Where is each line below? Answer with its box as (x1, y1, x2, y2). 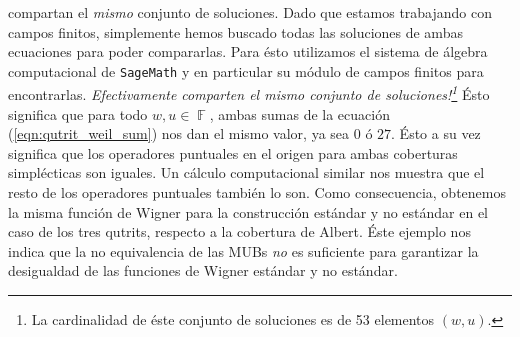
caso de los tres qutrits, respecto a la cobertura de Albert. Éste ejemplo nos (8, 221, 471, 242)
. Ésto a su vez (391, 123, 481, 144)
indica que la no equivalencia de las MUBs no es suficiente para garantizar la (8, 240, 479, 261)
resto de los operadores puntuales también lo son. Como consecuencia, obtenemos (8, 182, 506, 203)
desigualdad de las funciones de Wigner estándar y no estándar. (8, 260, 398, 281)
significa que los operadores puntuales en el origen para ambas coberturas (8, 142, 458, 163)
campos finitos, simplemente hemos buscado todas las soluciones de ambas (8, 21, 463, 42)
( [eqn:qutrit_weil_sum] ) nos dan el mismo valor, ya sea (8, 123, 350, 144)
